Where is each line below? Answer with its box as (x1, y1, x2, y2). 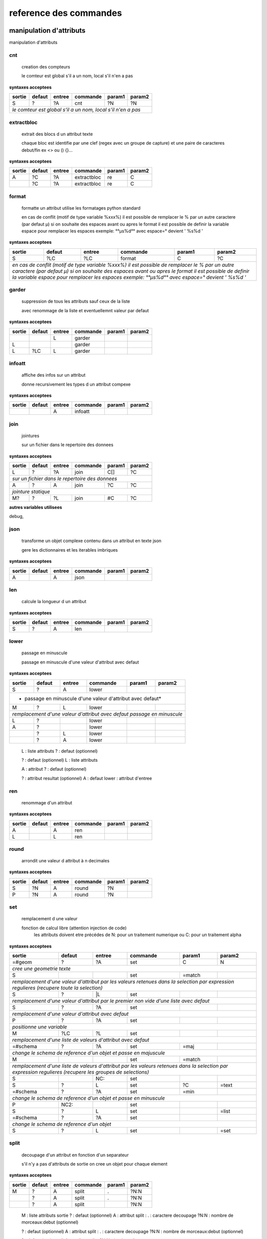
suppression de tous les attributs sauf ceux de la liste (21, 298, 131, 304)
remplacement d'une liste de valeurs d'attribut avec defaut (12, 1036, 149, 1043)
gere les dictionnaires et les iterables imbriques (21, 547, 118, 553)
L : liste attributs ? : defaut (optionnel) (21, 748, 98, 754)
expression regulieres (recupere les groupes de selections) (12, 1069, 149, 1075)
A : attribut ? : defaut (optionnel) (21, 766, 87, 772)
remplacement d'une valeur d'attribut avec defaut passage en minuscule (12, 710, 183, 717)
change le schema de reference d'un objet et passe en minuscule (12, 1095, 165, 1101)
